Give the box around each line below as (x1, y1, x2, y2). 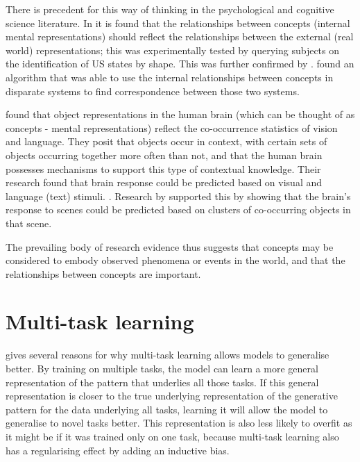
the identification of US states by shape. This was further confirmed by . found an (6, 56, 354, 71)
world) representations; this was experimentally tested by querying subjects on (6, 42, 340, 57)
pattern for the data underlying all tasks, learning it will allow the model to (6, 402, 328, 416)
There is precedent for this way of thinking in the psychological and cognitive (6, 2, 334, 16)
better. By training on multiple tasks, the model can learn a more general (6, 361, 318, 375)
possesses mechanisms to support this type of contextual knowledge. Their (6, 161, 321, 176)
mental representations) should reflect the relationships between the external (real (6, 29, 354, 44)
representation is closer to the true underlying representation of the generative (6, 388, 338, 403)
